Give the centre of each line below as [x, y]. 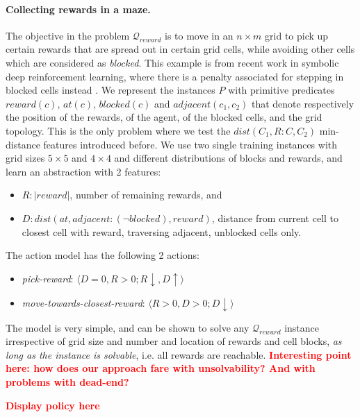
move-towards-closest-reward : [83, 303]
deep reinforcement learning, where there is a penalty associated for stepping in [175, 76]
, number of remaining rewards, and [146, 195]
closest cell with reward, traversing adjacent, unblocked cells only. [162, 231]
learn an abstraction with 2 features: [83, 171]
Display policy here [53, 405]
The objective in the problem [68, 35]
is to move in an [199, 35]
